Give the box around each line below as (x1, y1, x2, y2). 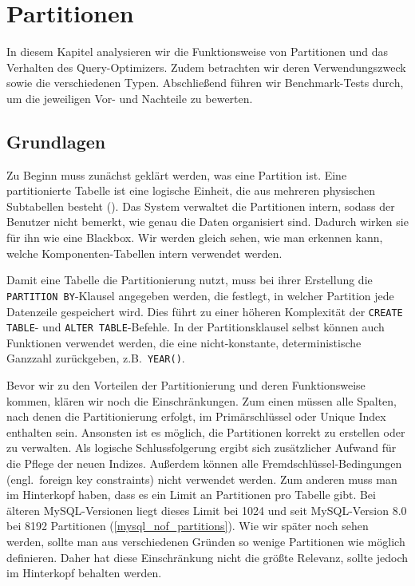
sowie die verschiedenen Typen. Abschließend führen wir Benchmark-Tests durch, (6, 74, 404, 91)
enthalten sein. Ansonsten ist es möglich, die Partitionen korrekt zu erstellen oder (6, 423, 405, 440)
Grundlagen (6, 129, 106, 153)
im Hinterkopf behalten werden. (6, 564, 162, 581)
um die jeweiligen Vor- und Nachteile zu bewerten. (6, 89, 253, 106)
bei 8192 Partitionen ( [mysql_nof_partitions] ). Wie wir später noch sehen (6, 517, 369, 534)
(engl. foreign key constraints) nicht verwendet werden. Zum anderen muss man (6, 470, 397, 487)
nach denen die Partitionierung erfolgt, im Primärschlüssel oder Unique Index (6, 408, 386, 425)
